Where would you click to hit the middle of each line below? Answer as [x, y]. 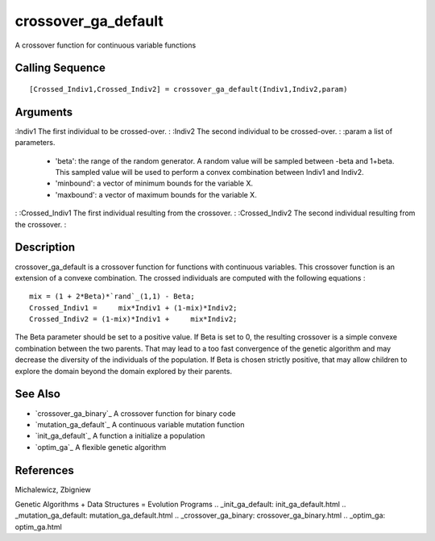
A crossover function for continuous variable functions [106, 45]
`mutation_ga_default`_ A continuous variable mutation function [140, 424]
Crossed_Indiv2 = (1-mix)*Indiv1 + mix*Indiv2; [133, 319]
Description [45, 247]
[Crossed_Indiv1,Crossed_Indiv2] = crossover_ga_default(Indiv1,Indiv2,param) [188, 89]
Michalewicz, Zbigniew [53, 489]
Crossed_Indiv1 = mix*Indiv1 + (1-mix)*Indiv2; [133, 308]
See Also [37, 394]
